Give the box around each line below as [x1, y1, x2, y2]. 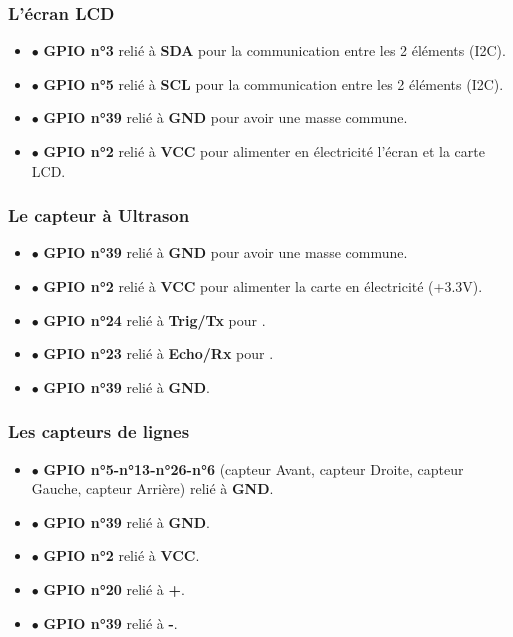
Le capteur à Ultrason [8, 203, 190, 228]
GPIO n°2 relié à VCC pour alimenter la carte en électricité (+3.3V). [43, 276, 483, 296]
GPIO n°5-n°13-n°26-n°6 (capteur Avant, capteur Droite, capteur [43, 458, 464, 479]
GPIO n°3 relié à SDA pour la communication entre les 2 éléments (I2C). [43, 40, 506, 61]
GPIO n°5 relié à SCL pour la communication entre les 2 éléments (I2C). [43, 73, 504, 94]
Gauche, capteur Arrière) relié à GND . [31, 478, 274, 499]
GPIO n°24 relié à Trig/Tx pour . [43, 309, 266, 330]
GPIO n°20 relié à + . [43, 578, 185, 599]
